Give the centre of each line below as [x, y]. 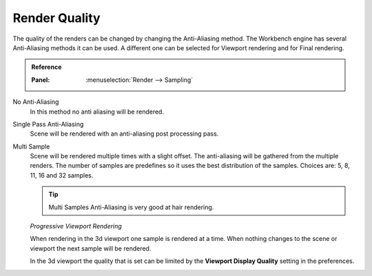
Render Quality [56, 18]
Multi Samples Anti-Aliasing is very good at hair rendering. [131, 207]
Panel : [41, 80]
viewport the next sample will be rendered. [91, 248]
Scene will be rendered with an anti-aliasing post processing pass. [124, 134]
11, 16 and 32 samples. [62, 175]
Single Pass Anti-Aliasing [48, 124]
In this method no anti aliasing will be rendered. [97, 112]
